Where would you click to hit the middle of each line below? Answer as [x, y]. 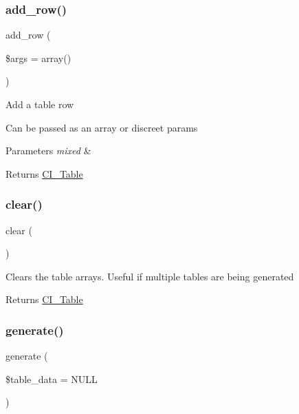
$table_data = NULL [52, 379]
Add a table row [40, 104]
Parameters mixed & [48, 151]
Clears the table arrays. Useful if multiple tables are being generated [150, 276]
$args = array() [38, 58]
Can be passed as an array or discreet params [102, 127]
